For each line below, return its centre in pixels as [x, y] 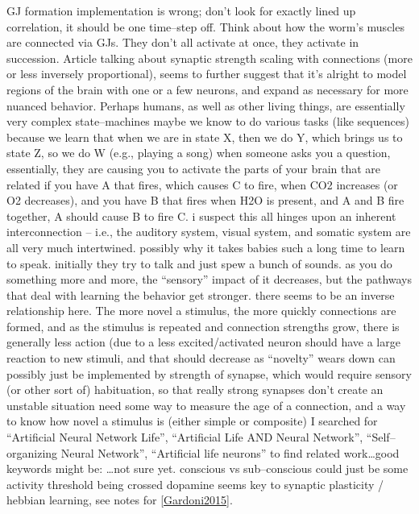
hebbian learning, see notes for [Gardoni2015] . [120, 500]
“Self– [381, 437]
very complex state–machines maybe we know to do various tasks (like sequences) [208, 121]
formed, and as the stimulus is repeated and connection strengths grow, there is [203, 326]
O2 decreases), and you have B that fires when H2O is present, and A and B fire [205, 200]
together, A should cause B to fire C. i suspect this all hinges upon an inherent [201, 216]
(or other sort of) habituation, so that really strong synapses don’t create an [195, 390]
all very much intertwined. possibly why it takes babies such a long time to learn [206, 247]
